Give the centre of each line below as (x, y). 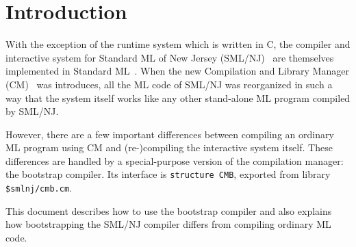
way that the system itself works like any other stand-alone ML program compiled (178, 97)
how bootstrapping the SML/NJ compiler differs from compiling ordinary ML (168, 224)
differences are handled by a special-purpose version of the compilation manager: (175, 160)
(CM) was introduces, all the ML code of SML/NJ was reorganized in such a (169, 84)
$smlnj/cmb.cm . (39, 188)
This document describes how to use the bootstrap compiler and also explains (169, 210)
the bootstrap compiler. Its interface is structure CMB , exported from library (168, 174)
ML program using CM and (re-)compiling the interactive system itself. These (169, 147)
